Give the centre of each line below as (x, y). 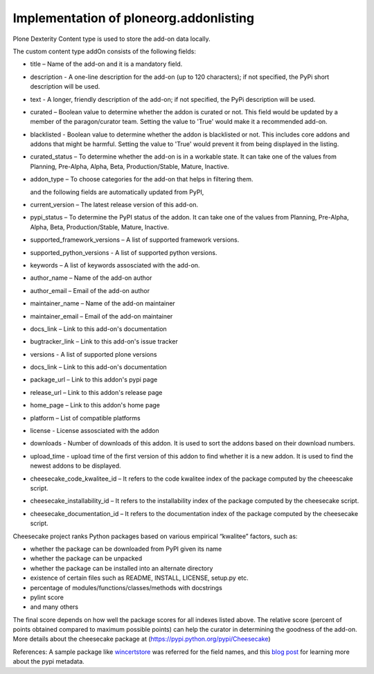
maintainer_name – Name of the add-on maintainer (103, 303)
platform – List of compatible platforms (86, 418)
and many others (54, 607)
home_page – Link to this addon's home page (95, 405)
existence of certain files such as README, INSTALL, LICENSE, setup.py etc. (139, 578)
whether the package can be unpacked (86, 558)
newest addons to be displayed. (75, 466)
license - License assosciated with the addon (95, 431)
